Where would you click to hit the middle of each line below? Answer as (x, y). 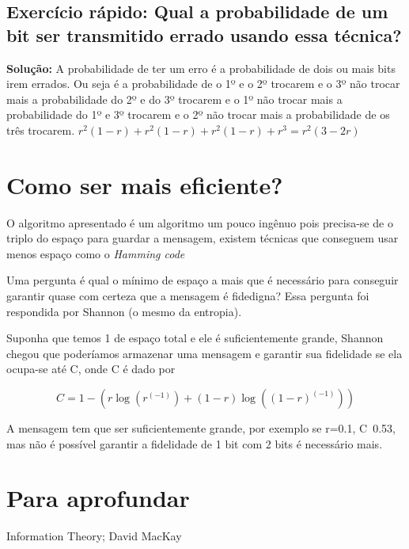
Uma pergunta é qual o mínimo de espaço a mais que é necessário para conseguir (203, 280)
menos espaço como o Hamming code (96, 253)
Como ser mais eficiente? (145, 184)
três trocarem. (41, 130)
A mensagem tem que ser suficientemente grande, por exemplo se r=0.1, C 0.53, (201, 428)
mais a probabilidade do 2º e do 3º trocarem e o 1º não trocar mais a (174, 99)
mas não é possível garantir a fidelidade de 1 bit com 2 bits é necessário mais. (195, 443)
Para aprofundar (98, 498)
